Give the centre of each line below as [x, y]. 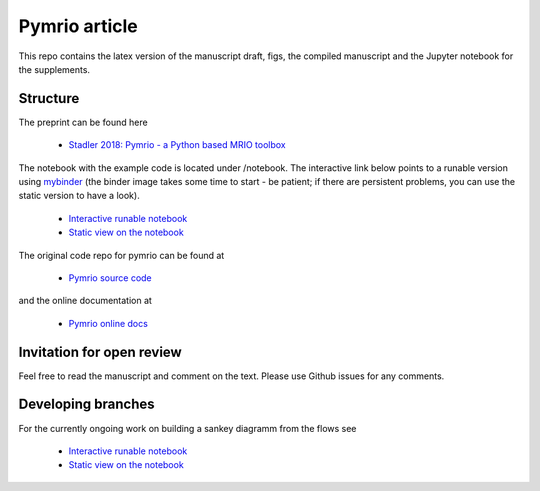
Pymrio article [78, 26]
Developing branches [86, 404]
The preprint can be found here [83, 122]
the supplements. [54, 69]
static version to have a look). [79, 196]
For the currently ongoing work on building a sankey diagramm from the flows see [187, 428]
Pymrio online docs [108, 323]
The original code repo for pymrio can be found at [121, 255]
